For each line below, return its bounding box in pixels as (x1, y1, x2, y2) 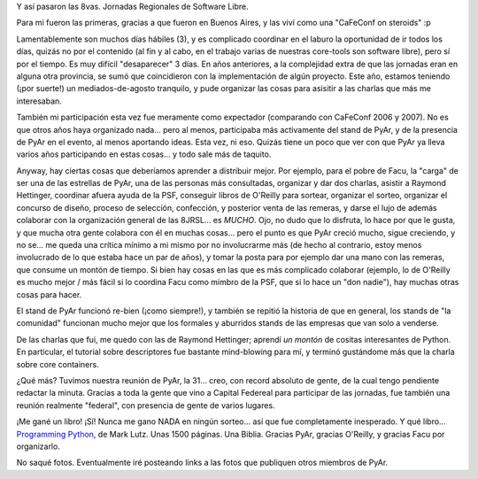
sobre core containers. (16, 359, 99, 369)
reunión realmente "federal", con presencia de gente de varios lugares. (16, 399, 275, 411)
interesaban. (16, 96, 62, 106)
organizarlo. (16, 441, 61, 452)
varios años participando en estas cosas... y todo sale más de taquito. (16, 149, 272, 159)
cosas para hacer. (16, 289, 82, 300)
